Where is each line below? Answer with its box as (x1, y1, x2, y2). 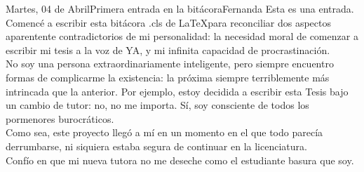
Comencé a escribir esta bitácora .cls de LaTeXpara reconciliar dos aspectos (6, 15, 331, 29)
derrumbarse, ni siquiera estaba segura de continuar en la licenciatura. (6, 138, 307, 153)
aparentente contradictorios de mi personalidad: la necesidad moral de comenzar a (6, 29, 358, 44)
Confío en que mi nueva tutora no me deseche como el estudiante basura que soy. (6, 152, 354, 167)
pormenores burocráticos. (6, 111, 114, 126)
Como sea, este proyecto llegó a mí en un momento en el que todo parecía (6, 125, 323, 140)
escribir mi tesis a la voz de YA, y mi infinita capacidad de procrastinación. (6, 42, 330, 57)
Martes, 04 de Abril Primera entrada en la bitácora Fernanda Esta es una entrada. (6, 1, 354, 15)
